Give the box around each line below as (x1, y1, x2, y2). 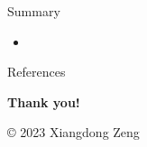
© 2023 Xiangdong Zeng (7, 123, 140, 142)
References (7, 62, 66, 81)
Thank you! (7, 92, 80, 111)
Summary (7, 2, 60, 20)
